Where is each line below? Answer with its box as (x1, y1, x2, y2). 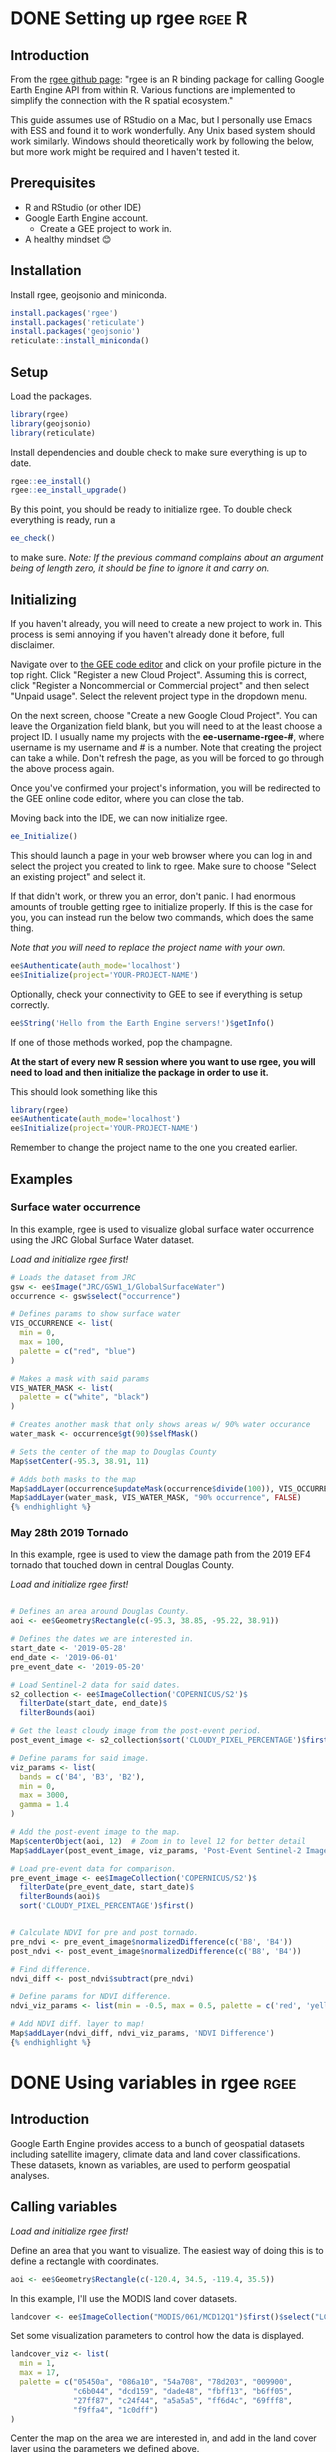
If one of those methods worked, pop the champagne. (10, 1036, 233, 1048)
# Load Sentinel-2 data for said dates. (10, 1680, 182, 1690)
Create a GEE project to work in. (39, 222, 172, 234)
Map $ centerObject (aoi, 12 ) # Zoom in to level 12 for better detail (10, 1836, 307, 1846)
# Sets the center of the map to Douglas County (10, 1447, 217, 1457)
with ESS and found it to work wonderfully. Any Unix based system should (10, 125, 316, 136)
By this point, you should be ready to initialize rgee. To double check (10, 503, 293, 516)
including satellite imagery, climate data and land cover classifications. (10, 2148, 301, 2160)
